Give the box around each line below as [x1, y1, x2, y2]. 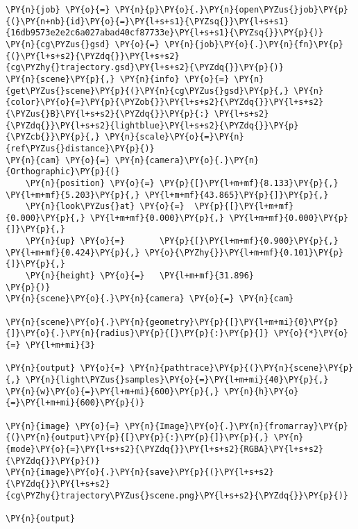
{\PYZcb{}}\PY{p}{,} [6, 132, 101, 142]
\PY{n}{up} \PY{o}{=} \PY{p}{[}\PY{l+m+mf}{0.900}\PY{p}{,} [25, 236, 339, 246]
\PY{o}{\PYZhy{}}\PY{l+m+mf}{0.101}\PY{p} [144, 247, 343, 258]
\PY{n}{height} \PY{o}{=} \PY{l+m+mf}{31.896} [25, 271, 254, 281]
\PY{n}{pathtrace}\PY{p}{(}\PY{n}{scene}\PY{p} [129, 363, 354, 373]
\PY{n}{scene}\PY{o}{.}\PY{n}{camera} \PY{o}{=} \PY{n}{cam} [6, 294, 294, 304]
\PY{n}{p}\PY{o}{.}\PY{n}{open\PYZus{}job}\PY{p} [114, 5, 348, 15]
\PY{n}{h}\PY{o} [223, 386, 299, 396]
